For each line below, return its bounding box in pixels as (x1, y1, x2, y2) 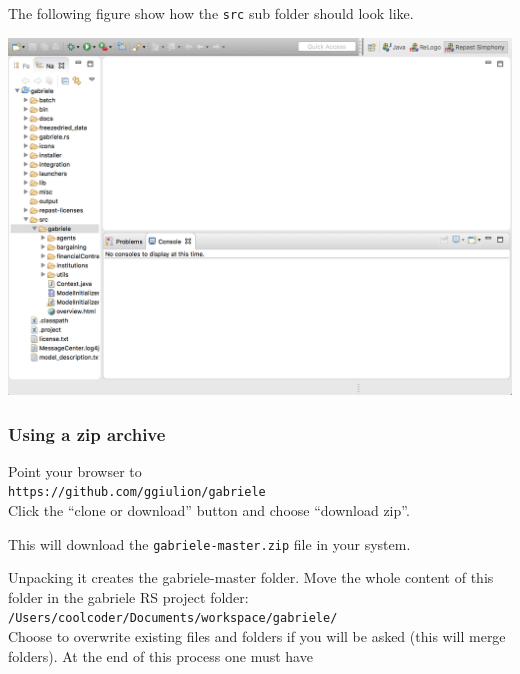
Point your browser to (8, 460, 142, 481)
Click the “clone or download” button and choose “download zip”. (8, 500, 410, 521)
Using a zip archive (8, 421, 166, 446)
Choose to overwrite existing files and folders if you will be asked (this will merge (8, 626, 506, 647)
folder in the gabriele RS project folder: (8, 586, 249, 607)
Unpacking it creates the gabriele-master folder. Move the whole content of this (8, 567, 494, 588)
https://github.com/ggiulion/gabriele (8, 485, 266, 500)
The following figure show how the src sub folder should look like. (8, 3, 414, 23)
